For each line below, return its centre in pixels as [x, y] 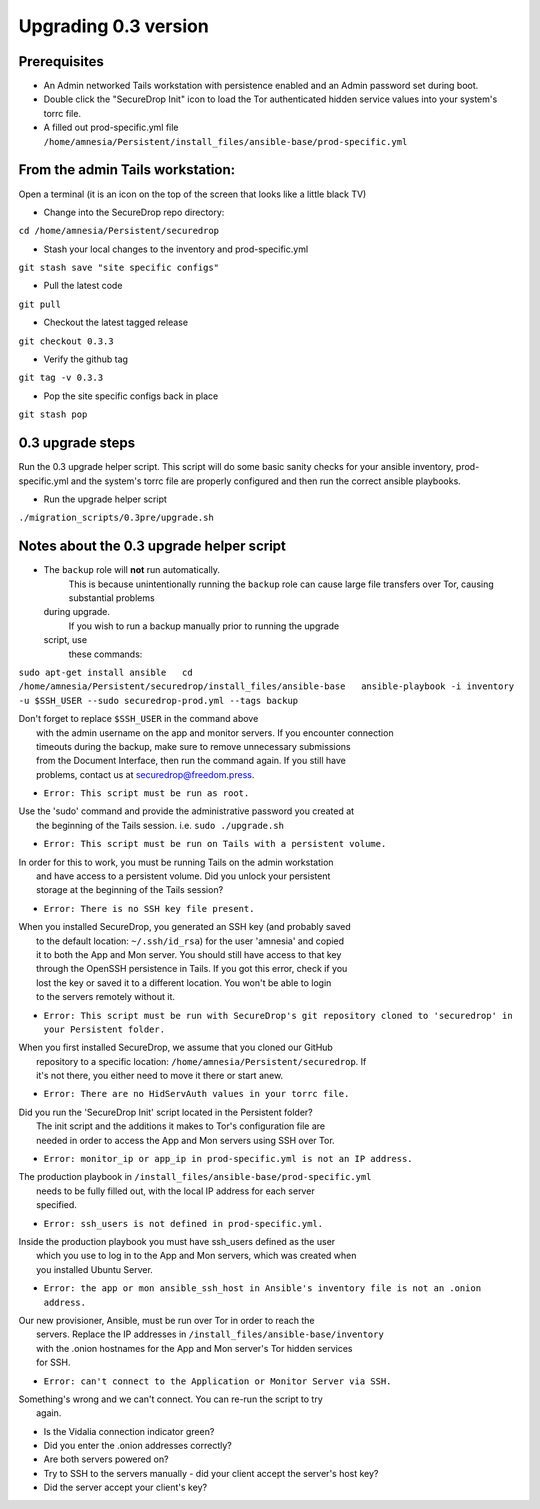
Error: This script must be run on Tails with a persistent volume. [215, 844]
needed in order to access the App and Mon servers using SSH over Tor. [185, 1140]
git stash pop [53, 414]
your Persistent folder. [104, 1029]
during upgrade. [76, 612]
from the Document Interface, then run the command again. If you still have [191, 761]
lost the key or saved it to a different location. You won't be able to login [184, 982]
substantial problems [111, 597]
